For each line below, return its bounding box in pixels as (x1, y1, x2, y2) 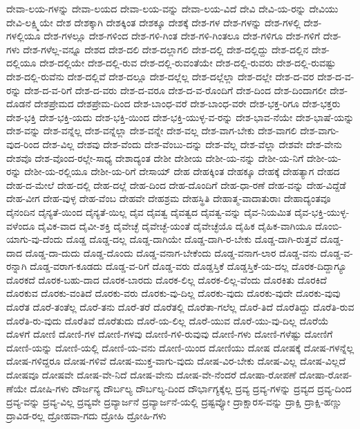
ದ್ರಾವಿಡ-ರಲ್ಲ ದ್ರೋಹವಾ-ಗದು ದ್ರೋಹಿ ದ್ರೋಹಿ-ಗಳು (6, 408, 167, 422)
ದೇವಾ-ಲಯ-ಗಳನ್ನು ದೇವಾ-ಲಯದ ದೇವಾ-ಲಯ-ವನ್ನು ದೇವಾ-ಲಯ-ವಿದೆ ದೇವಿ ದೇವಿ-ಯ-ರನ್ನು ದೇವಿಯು (6, 1, 339, 15)
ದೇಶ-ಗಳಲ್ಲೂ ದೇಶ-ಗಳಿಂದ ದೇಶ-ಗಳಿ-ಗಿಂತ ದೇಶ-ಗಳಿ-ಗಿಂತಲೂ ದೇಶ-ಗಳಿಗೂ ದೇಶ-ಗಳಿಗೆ (44, 28, 321, 43)
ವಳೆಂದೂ (6, 218, 35, 232)
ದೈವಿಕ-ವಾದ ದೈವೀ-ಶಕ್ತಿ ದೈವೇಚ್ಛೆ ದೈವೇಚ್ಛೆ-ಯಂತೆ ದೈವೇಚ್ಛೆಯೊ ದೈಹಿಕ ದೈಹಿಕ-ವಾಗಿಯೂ (37, 218, 312, 232)
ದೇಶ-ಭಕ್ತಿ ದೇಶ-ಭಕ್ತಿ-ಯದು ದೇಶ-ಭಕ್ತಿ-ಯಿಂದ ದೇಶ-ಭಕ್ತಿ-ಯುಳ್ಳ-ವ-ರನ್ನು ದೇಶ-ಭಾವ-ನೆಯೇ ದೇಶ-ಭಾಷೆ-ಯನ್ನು (6, 109, 354, 124)
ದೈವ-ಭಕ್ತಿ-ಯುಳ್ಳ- (294, 204, 350, 219)
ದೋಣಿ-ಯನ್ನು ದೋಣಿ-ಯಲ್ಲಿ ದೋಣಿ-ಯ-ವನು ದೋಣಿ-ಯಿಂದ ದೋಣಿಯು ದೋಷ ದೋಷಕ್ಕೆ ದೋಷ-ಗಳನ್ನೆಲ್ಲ (6, 340, 354, 354)
